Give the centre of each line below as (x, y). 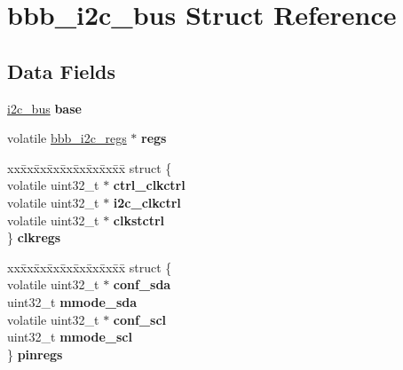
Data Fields (62, 71)
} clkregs (34, 237)
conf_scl (140, 319)
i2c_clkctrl (147, 202)
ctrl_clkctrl (149, 185)
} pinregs (35, 354)
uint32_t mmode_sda (72, 301)
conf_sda (142, 284)
